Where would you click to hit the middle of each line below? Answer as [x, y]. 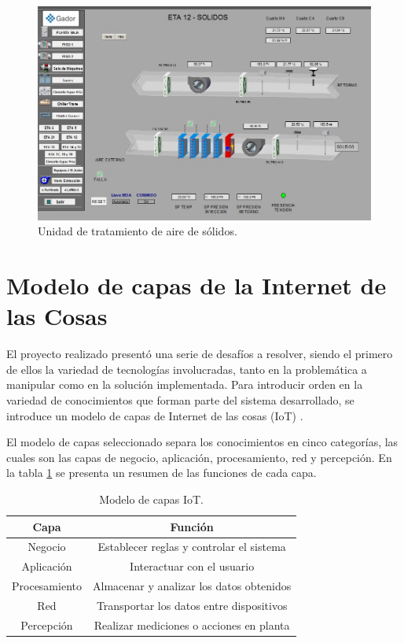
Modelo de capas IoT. [151, 499]
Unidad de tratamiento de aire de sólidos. [138, 231]
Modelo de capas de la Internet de [196, 285]
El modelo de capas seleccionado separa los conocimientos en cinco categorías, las [202, 442]
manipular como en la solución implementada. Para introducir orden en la [185, 384]
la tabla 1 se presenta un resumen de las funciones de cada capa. [162, 473]
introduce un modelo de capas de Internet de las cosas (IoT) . [155, 415]
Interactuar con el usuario [192, 566]
